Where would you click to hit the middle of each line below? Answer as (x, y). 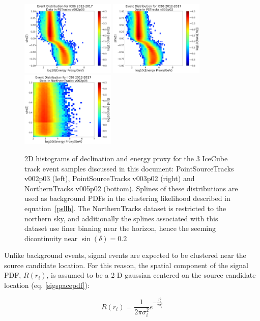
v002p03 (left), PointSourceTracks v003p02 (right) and (110, 178)
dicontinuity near (51, 238)
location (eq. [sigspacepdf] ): (47, 285)
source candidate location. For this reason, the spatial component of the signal (126, 265)
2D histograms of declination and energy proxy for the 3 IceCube (126, 158)
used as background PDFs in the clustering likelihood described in (127, 198)
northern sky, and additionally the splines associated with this (121, 218)
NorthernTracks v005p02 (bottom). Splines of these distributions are (131, 188)
